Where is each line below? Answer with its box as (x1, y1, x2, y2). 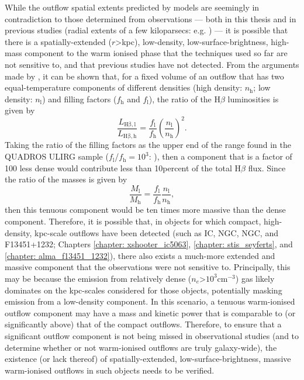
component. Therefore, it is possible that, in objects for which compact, (5, 215, 261, 227)
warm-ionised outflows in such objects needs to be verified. (5, 364, 215, 376)
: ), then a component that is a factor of (148, 150, 292, 163)
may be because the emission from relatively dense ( (5, 272, 192, 284)
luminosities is (227, 92, 279, 105)
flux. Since (248, 161, 286, 174)
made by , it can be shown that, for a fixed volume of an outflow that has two (5, 70, 284, 82)
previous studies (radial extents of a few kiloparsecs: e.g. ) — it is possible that (5, 24, 288, 36)
